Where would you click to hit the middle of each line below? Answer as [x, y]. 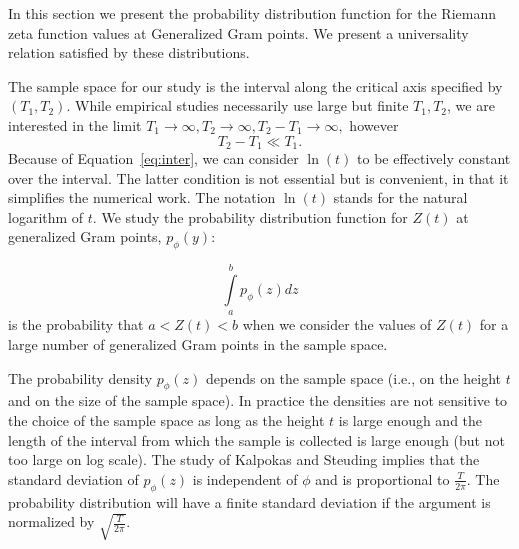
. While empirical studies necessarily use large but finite [237, 105]
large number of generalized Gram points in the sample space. [198, 343]
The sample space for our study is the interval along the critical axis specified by [255, 85]
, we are [471, 105]
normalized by [51, 521]
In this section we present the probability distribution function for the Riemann [252, 13]
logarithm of [46, 216]
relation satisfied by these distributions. [129, 52]
